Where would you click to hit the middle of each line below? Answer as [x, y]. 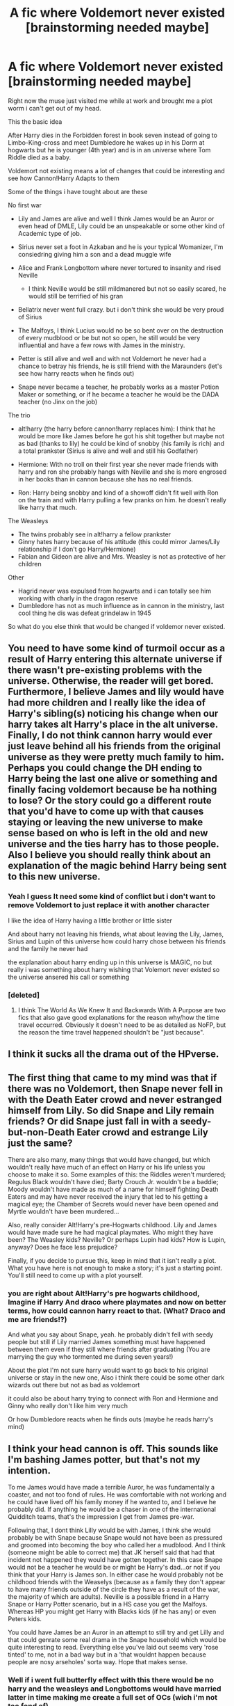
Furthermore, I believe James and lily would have [116, 692]
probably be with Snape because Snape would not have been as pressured [115, 1538]
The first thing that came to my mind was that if [112, 1077]
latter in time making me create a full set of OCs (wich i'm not [113, 1698]
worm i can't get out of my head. [55, 108]
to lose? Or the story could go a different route [110, 800]
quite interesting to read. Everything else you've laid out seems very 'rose [113, 1648]
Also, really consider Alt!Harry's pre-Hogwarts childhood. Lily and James [112, 1225]
